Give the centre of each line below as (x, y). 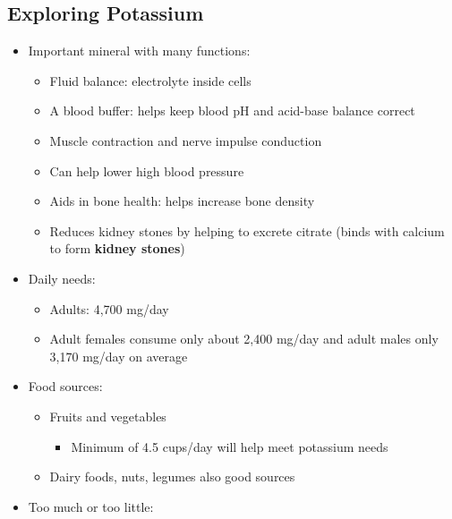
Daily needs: (62, 278)
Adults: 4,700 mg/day (109, 308)
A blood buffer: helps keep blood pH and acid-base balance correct (232, 111)
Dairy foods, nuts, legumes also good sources (172, 476)
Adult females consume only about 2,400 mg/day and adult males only (244, 339)
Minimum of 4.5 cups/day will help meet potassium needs (230, 446)
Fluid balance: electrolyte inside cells (150, 80)
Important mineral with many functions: (139, 51)
